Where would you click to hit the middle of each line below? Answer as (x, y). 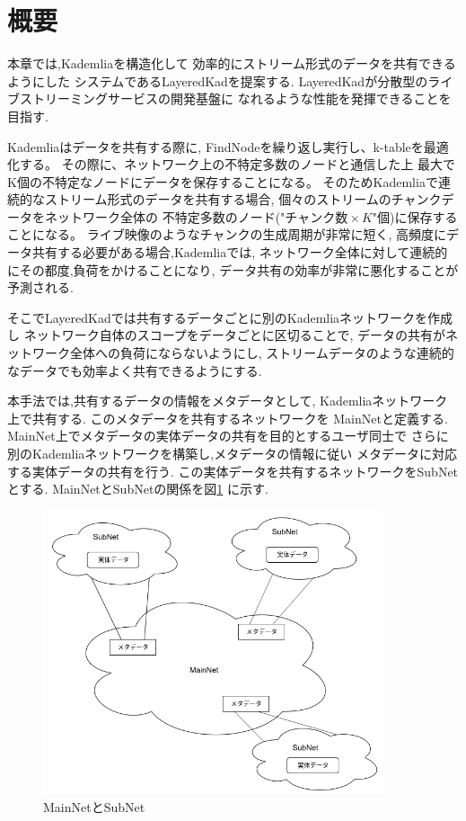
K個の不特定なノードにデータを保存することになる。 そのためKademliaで (223, 181)
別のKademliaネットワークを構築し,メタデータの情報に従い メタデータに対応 (232, 453)
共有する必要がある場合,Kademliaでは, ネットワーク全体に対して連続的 (240, 252)
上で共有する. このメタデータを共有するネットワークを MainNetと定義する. (228, 418)
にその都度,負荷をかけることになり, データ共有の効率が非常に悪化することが (233, 269)
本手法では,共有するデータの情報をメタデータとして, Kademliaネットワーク (228, 401)
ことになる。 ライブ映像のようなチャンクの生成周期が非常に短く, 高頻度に (227, 234)
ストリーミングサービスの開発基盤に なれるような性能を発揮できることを (235, 98)
